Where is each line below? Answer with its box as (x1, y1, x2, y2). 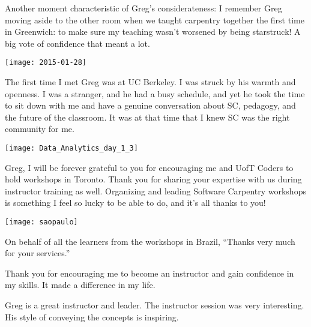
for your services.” (5, 247, 70, 259)
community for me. (5, 122, 74, 135)
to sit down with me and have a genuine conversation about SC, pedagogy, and (5, 99, 296, 112)
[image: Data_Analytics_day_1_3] (5, 144, 138, 152)
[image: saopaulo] (5, 218, 78, 227)
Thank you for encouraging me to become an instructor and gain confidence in (5, 266, 294, 279)
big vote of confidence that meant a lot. (5, 37, 150, 49)
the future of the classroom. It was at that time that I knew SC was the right (5, 110, 290, 123)
